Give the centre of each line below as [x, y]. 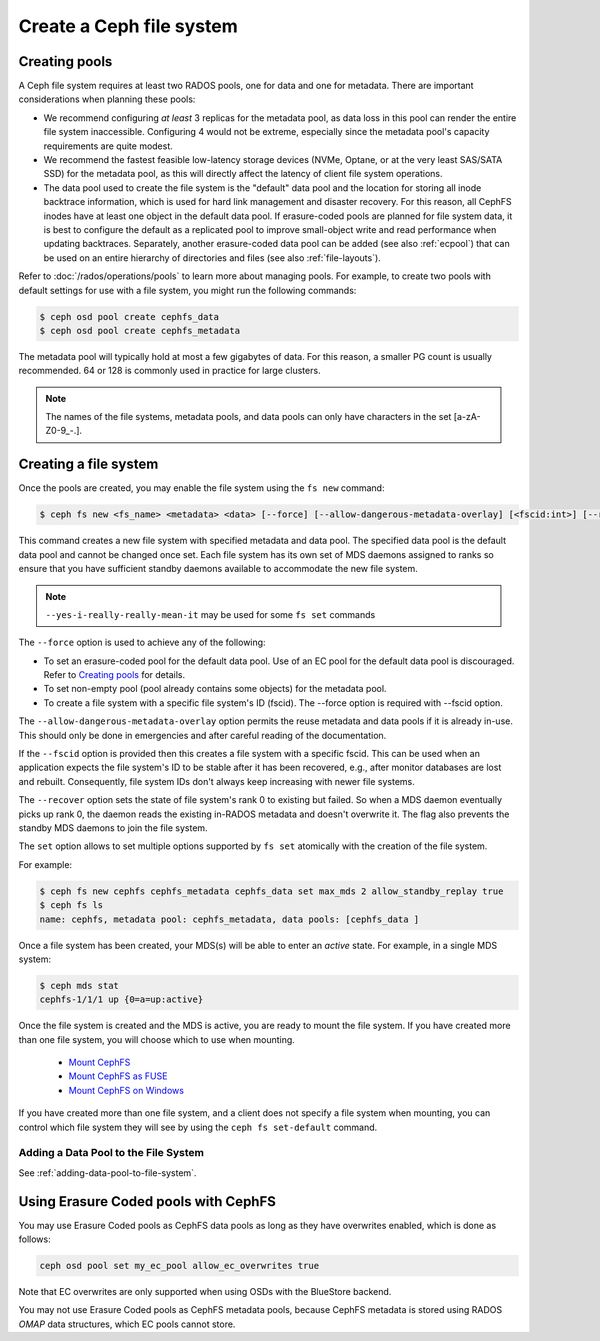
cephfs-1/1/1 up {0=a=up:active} [121, 999]
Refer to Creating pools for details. [114, 675]
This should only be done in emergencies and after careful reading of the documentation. [202, 735]
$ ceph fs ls [71, 905]
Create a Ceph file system [128, 26]
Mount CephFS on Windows [126, 1090]
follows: [34, 1239]
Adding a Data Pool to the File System [111, 1153]
